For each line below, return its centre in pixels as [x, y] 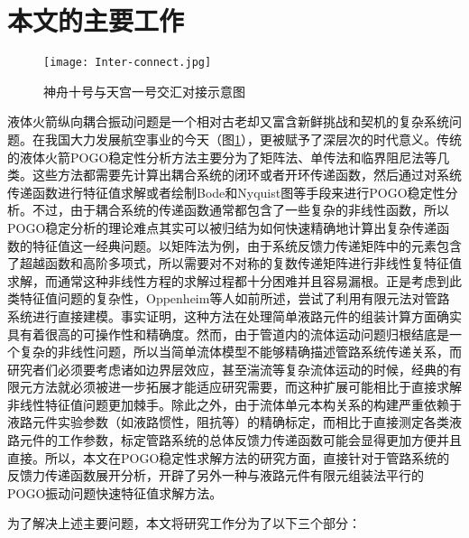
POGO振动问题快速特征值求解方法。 [115, 492]
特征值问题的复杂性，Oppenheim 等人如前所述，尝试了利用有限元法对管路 [234, 298]
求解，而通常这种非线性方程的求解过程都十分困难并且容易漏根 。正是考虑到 [228, 280]
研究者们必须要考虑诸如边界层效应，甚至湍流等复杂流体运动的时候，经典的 [228, 369]
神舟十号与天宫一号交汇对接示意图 [144, 91]
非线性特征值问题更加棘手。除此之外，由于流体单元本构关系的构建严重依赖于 [234, 404]
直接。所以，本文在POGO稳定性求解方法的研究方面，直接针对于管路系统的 [229, 457]
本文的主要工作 [96, 20]
